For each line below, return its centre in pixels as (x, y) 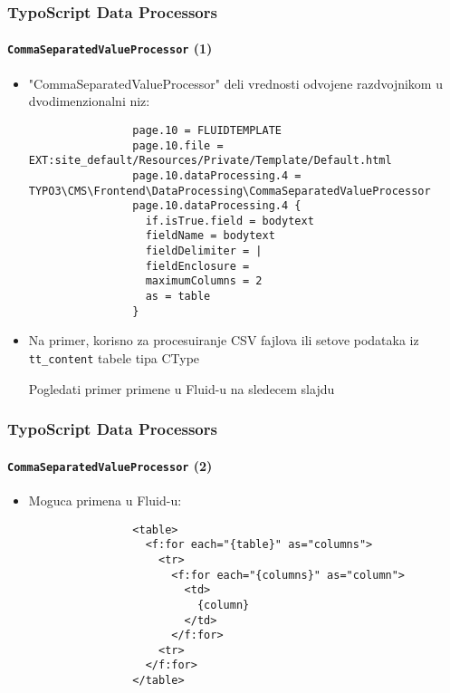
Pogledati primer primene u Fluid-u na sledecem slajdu (182, 388)
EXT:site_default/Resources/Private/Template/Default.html (210, 161)
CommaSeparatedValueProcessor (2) (110, 465)
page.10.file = (178, 145)
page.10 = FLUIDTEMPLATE (207, 130)
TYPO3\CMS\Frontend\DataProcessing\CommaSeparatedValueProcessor (230, 191)
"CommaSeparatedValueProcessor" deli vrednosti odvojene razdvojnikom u (235, 83)
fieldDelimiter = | (204, 251)
